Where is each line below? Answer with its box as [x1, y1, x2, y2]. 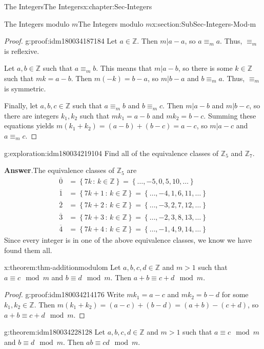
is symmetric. [4, 83, 46, 93]
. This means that [96, 63, 152, 73]
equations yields [4, 120, 54, 131]
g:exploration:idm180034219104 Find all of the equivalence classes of [4, 147, 219, 158]
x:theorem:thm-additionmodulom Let [4, 262, 121, 273]
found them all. [4, 244, 52, 255]
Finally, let [4, 100, 38, 111]
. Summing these [204, 110, 256, 121]
